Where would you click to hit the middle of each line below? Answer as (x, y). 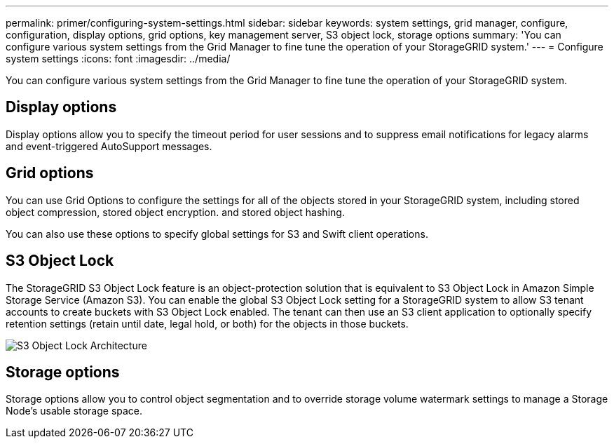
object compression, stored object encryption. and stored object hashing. (175, 212)
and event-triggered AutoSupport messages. (109, 146)
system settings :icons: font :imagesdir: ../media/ (118, 59)
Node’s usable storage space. (74, 411)
